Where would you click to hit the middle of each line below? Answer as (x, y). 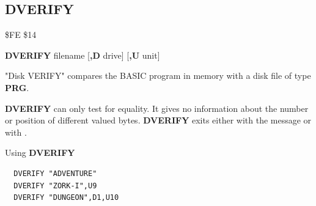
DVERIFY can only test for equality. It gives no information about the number (157, 108)
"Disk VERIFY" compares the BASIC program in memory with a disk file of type (158, 75)
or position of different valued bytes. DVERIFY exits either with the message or (158, 120)
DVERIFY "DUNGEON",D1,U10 (66, 198)
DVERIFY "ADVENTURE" (55, 173)
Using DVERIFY (40, 153)
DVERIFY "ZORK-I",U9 (55, 186)
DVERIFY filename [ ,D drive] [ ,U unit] (83, 55)
